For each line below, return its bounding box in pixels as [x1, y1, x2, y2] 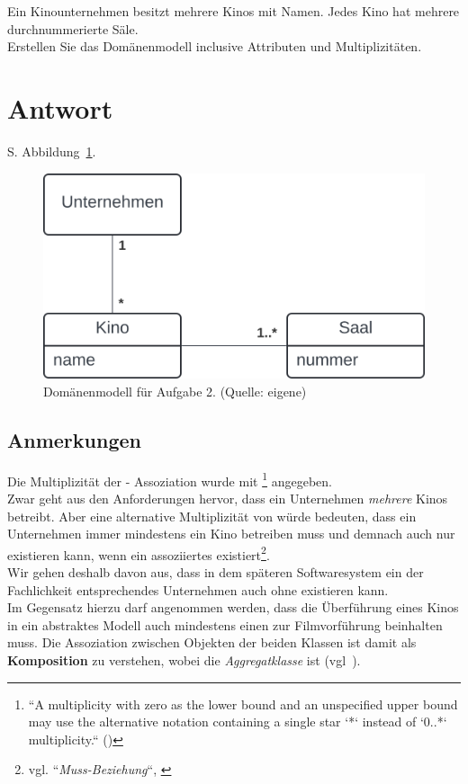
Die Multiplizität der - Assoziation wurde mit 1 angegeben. [7, 468, 332, 490]
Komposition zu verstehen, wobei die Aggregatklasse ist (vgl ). [7, 651, 361, 670]
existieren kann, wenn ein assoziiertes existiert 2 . [7, 542, 270, 564]
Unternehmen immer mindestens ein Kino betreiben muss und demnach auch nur [7, 524, 455, 543]
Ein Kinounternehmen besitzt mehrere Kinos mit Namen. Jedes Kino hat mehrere [7, 2, 460, 20]
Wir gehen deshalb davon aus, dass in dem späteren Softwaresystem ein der [7, 563, 424, 582]
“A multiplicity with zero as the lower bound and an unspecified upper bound [28, 694, 458, 713]
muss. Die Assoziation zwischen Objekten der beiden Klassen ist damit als [7, 633, 417, 652]
